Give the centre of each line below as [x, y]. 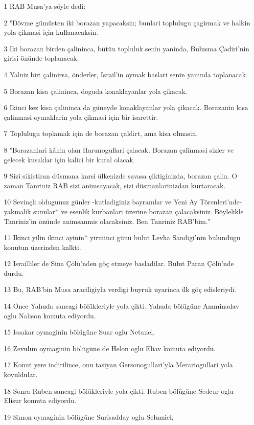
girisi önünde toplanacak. [42, 58]
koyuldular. [21, 374]
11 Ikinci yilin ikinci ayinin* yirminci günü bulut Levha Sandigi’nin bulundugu [122, 237]
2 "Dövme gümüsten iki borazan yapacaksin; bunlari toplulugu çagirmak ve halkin [127, 22]
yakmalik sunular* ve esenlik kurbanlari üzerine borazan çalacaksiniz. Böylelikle [124, 211]
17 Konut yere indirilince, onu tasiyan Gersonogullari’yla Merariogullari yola [118, 365]
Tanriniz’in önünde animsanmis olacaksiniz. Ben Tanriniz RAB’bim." [107, 221]
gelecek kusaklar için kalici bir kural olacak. [69, 159]
